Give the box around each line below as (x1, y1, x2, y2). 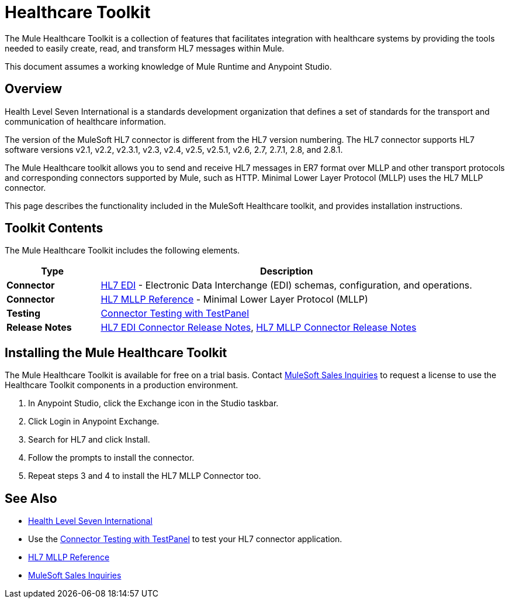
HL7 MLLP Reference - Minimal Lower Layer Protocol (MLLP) (101, 293, 368, 306)
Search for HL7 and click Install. (28, 434, 150, 445)
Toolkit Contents (5, 221, 103, 236)
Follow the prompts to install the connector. (28, 453, 195, 463)
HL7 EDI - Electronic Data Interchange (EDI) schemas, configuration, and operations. (101, 279, 472, 292)
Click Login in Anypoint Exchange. (28, 416, 160, 427)
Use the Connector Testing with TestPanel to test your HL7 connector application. (28, 534, 342, 544)
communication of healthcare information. (5, 116, 167, 126)
